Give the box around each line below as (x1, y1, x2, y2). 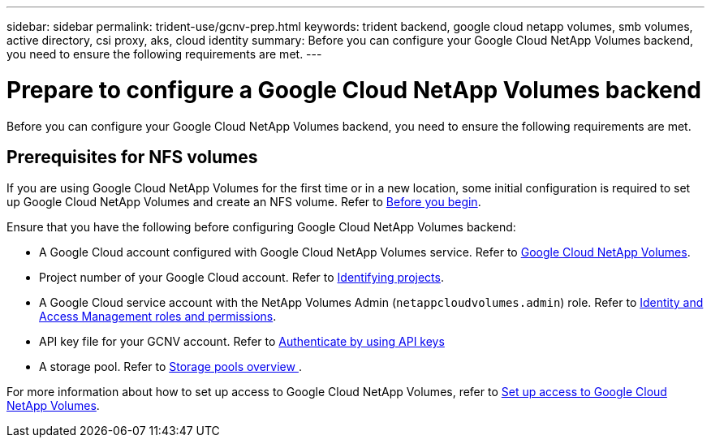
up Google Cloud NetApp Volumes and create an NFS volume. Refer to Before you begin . (6, 195, 481, 209)
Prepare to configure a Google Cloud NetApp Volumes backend (6, 75, 701, 104)
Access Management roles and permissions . (39, 309, 277, 324)
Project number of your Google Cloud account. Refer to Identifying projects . (39, 270, 444, 285)
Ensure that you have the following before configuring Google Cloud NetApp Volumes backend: (6, 220, 516, 235)
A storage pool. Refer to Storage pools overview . (39, 360, 302, 374)
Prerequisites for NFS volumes (6, 146, 258, 167)
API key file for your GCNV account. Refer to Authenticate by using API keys (39, 334, 445, 349)
